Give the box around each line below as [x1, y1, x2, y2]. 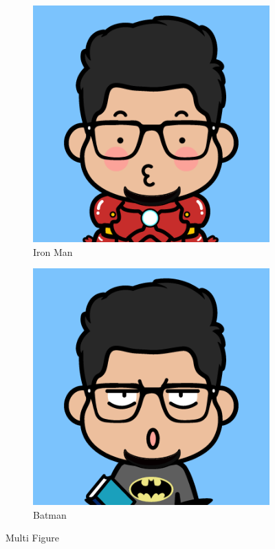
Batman [33, 507, 67, 521]
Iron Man [33, 244, 73, 259]
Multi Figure [5, 530, 60, 545]
